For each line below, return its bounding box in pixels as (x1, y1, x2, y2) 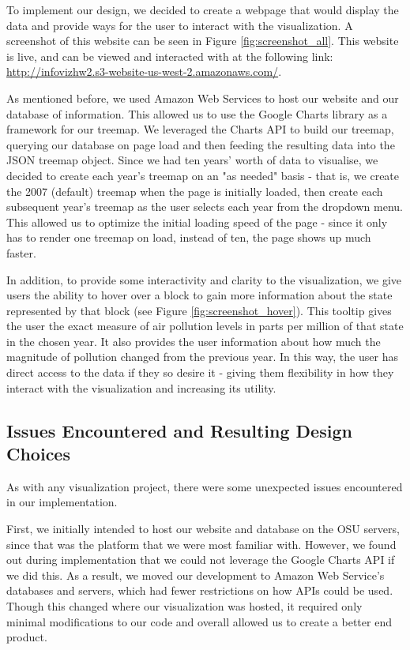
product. (6, 629, 47, 645)
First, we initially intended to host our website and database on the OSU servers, (6, 520, 400, 537)
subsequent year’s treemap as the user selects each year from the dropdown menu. (6, 198, 403, 215)
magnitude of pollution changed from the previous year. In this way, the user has (6, 348, 398, 365)
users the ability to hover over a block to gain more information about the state (6, 287, 393, 303)
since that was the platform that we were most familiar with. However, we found (6, 535, 397, 552)
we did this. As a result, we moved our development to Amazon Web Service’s (6, 566, 385, 583)
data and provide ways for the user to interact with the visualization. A (6, 17, 353, 33)
